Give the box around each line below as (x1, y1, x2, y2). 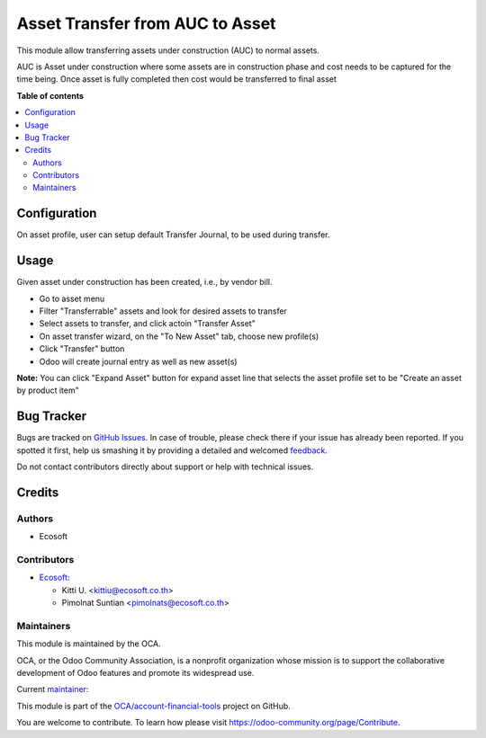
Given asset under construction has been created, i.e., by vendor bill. (16, 277, 273, 288)
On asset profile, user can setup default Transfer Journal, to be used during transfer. (16, 229, 330, 240)
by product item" (16, 385, 80, 396)
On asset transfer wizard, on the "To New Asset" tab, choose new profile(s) (39, 331, 319, 342)
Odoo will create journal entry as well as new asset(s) (39, 356, 238, 367)
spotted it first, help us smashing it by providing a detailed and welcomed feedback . (16, 445, 328, 456)
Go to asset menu (39, 293, 105, 304)
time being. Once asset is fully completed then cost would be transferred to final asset (16, 74, 337, 84)
